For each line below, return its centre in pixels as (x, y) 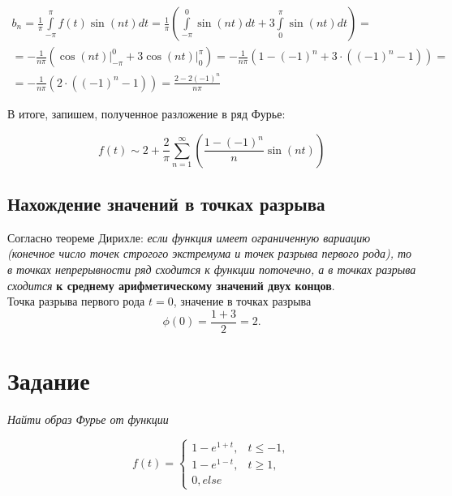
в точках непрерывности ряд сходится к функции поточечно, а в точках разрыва (212, 269)
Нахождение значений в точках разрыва (166, 203)
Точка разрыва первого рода (76, 301)
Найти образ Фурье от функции (88, 419)
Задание (49, 380)
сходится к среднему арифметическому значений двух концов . (171, 285)
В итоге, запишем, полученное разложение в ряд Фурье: (146, 113)
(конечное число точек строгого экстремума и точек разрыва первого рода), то (210, 253)
